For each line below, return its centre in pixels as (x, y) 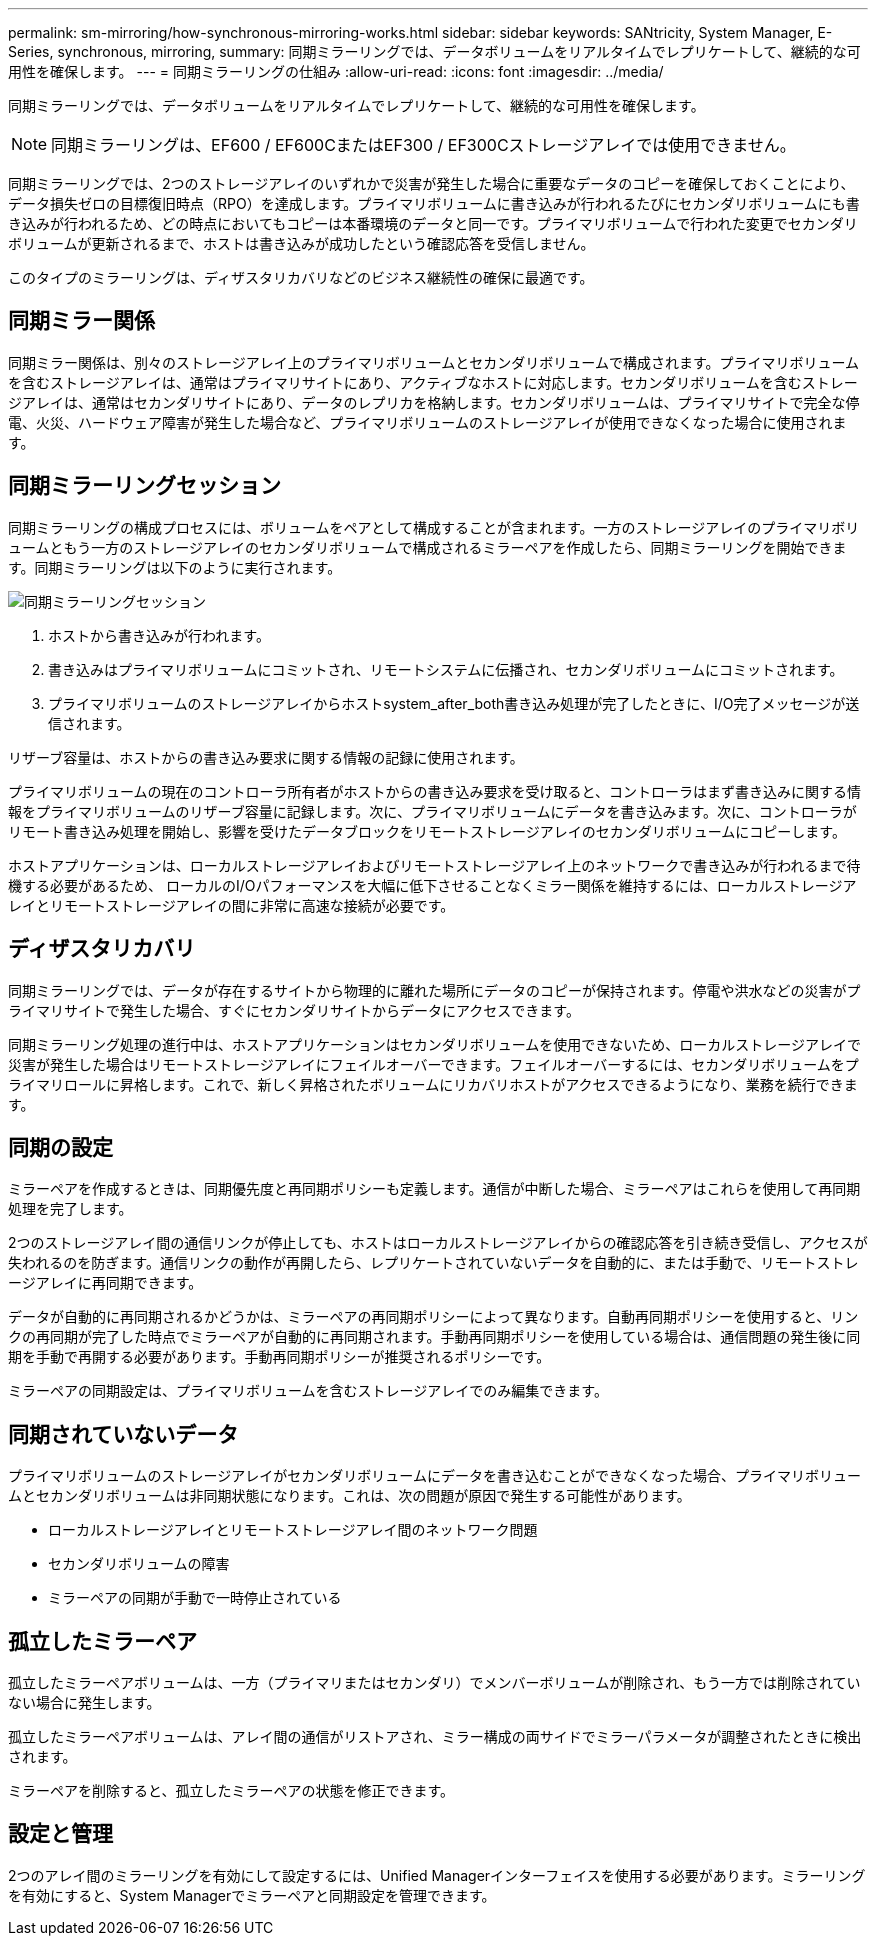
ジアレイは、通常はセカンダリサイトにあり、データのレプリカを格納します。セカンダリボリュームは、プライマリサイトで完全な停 (434, 402)
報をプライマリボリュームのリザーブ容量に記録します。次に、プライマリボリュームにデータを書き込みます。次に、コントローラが (432, 811)
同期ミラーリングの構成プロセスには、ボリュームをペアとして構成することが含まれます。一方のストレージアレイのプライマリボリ (434, 527)
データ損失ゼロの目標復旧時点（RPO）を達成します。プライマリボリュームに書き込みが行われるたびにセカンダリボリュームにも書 (434, 203)
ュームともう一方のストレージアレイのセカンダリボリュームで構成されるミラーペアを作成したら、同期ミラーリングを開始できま (427, 547)
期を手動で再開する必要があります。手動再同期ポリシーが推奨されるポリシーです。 (279, 1357)
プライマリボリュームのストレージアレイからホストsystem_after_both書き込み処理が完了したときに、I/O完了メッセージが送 (454, 703)
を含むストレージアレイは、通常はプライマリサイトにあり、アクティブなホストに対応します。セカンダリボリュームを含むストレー (433, 382)
